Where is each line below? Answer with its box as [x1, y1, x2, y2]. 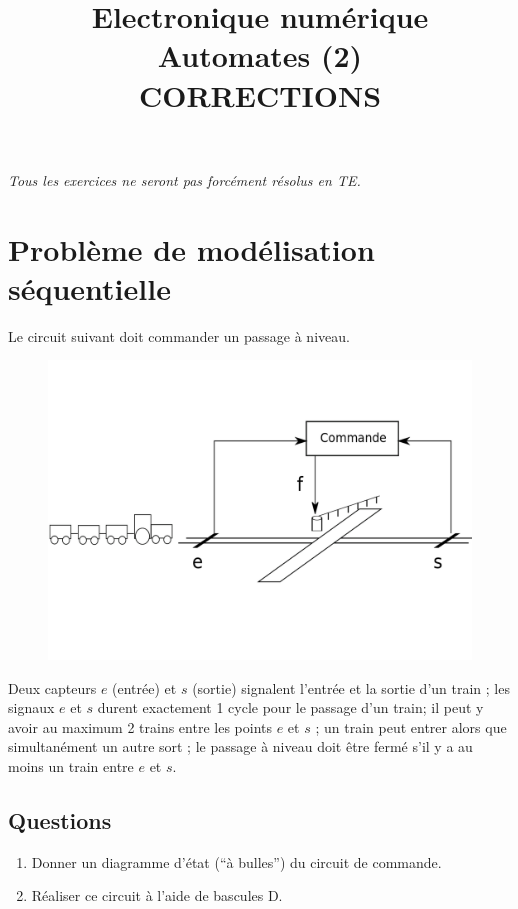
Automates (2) [157, 35, 363, 76]
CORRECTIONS [138, 74, 382, 115]
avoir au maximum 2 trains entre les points [8, 716, 272, 737]
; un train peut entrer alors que [315, 716, 507, 737]
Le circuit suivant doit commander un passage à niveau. [8, 325, 350, 346]
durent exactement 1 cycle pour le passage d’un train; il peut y [97, 697, 484, 718]
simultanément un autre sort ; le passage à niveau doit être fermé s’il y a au [8, 736, 473, 757]
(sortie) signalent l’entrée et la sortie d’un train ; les [192, 677, 510, 698]
